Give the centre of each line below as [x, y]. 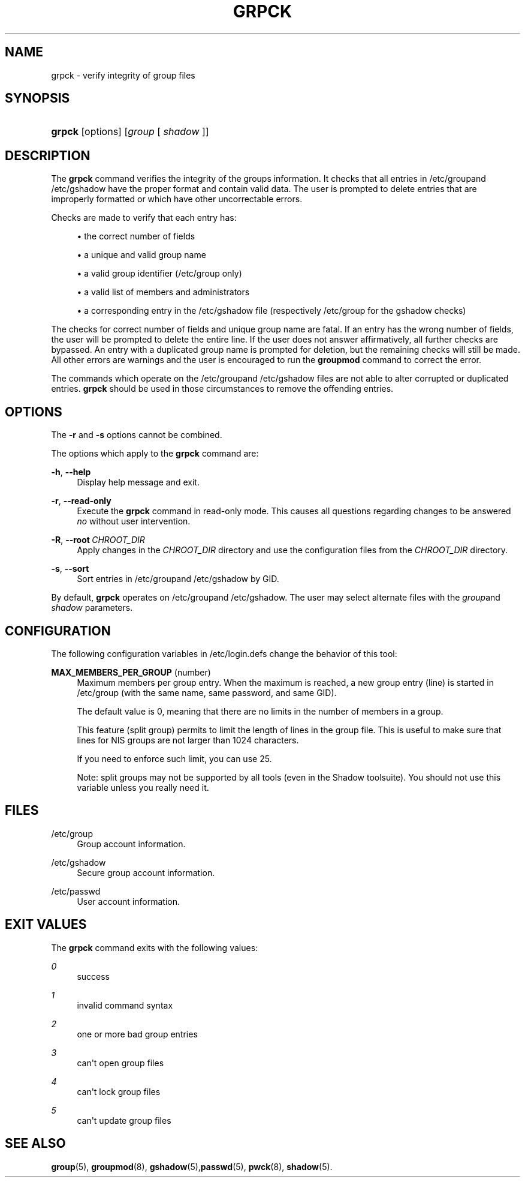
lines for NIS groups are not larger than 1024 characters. [188, 740]
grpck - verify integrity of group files [123, 75]
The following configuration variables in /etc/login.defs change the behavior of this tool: [224, 653]
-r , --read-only [81, 501]
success [93, 976]
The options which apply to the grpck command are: [155, 454]
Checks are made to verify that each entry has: [144, 218]
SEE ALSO [35, 1144]
